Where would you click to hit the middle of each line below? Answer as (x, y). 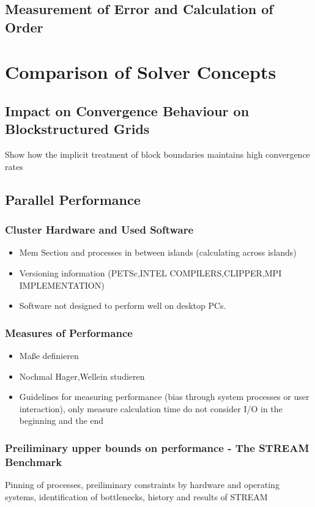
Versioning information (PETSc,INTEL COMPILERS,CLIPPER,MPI (150, 272)
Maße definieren (49, 355)
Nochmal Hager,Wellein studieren (82, 376)
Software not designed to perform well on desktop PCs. (123, 305)
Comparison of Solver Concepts (141, 72)
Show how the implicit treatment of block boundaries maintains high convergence (157, 154)
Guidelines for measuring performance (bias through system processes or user (164, 397)
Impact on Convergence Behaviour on (127, 110)
